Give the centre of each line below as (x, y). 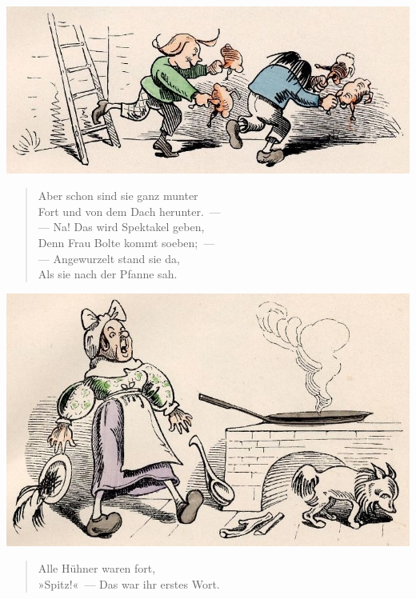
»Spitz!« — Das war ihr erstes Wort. (129, 583)
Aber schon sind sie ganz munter (118, 196)
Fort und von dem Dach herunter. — (129, 211)
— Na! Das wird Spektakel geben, (121, 227)
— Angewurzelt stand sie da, (109, 258)
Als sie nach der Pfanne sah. (108, 274)
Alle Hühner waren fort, (97, 568)
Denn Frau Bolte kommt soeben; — (126, 242)
